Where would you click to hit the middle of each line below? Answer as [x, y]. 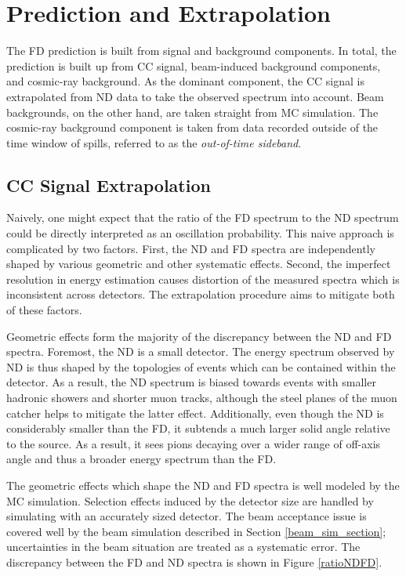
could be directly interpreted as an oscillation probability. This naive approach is [200, 233]
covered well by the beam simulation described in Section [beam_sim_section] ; [196, 531]
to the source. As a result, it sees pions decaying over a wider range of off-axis [194, 443]
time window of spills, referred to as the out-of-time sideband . [154, 142]
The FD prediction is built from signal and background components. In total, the [201, 51]
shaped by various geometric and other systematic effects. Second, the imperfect [199, 264]
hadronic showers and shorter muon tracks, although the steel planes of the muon [202, 398]
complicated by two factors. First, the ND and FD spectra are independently [191, 248]
